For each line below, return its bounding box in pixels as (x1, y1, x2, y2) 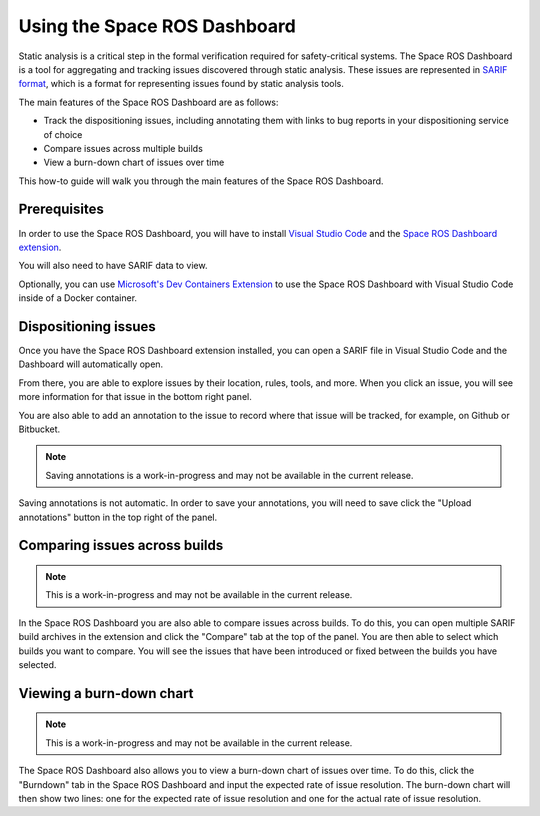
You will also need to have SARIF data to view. (18, 260, 208, 272)
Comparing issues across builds (18, 537, 224, 554)
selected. (18, 658, 57, 670)
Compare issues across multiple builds (43, 142, 204, 154)
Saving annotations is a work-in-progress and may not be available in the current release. (45, 469, 414, 481)
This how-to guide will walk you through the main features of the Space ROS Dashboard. (18, 175, 384, 187)
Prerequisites (18, 201, 104, 218)
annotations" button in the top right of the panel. (18, 511, 218, 523)
